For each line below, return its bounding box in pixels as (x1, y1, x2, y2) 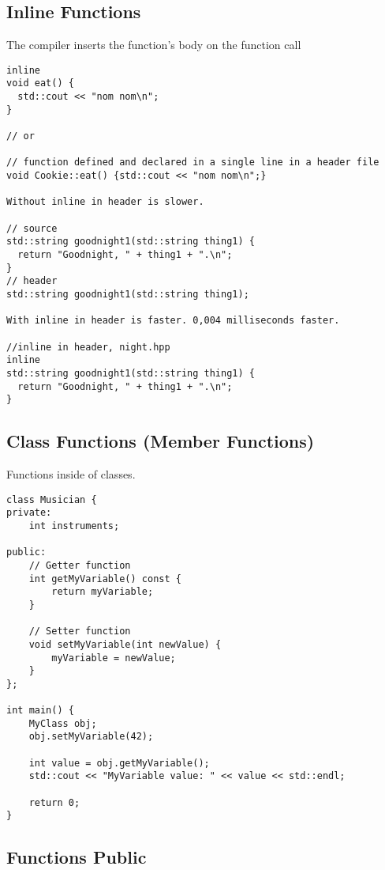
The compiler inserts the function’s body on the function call (6, 36, 301, 53)
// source (6, 222, 58, 234)
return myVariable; (51, 586, 154, 598)
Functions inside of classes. (6, 466, 136, 482)
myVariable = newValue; (51, 652, 176, 664)
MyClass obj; (28, 717, 97, 729)
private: (6, 507, 52, 519)
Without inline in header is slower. (6, 196, 204, 208)
